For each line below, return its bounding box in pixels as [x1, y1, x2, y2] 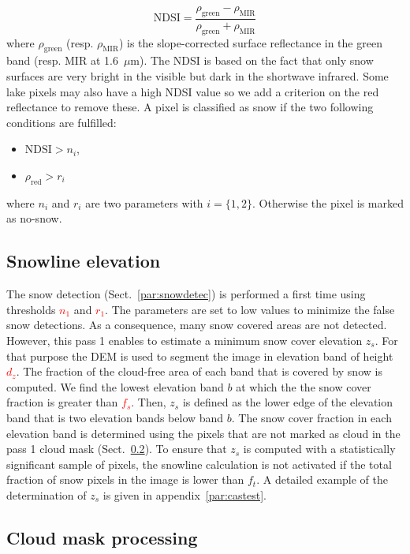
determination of [6, 486, 87, 503]
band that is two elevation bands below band [6, 409, 224, 425]
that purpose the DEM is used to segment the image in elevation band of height [6, 347, 393, 364]
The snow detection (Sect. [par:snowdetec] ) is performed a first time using [6, 286, 366, 302]
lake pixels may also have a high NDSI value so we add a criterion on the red [6, 83, 379, 99]
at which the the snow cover [236, 378, 371, 395]
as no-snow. [6, 210, 62, 226]
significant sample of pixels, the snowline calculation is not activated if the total [6, 455, 392, 472]
